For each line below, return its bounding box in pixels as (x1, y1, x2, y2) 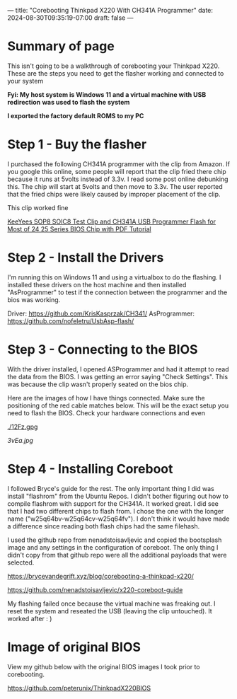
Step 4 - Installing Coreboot (7, 461, 173, 477)
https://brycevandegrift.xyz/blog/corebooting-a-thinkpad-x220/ (7, 572, 195, 580)
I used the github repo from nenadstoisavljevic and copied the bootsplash (7, 536, 222, 544)
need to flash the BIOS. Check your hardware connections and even (7, 408, 206, 417)
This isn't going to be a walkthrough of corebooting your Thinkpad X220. (7, 62, 220, 70)
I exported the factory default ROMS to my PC (7, 111, 144, 120)
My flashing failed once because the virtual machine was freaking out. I (7, 599, 216, 608)
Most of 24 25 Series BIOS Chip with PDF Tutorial (7, 224, 151, 233)
